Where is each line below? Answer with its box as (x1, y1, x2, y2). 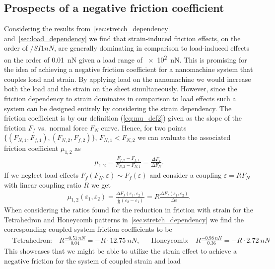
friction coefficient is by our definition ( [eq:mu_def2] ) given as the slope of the (4, 113, 242, 123)
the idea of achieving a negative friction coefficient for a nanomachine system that (4, 64, 253, 74)
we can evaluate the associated (137, 132, 231, 142)
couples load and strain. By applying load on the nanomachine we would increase (4, 73, 251, 84)
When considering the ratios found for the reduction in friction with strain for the (4, 204, 253, 215)
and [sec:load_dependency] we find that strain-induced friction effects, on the (4, 33, 241, 43)
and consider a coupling (149, 170, 221, 180)
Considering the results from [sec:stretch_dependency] (4, 23, 170, 34)
